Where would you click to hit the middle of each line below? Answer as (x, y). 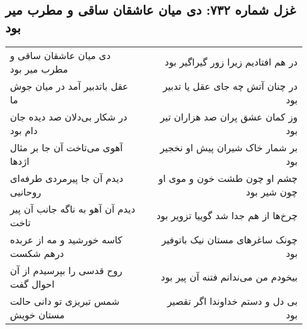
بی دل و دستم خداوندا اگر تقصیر (232, 301)
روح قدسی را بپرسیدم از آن (66, 270)
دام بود (24, 130)
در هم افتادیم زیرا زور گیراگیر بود (231, 62)
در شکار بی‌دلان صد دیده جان (69, 116)
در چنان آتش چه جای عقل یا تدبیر (230, 86)
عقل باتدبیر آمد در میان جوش (69, 86)
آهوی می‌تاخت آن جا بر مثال (67, 147)
